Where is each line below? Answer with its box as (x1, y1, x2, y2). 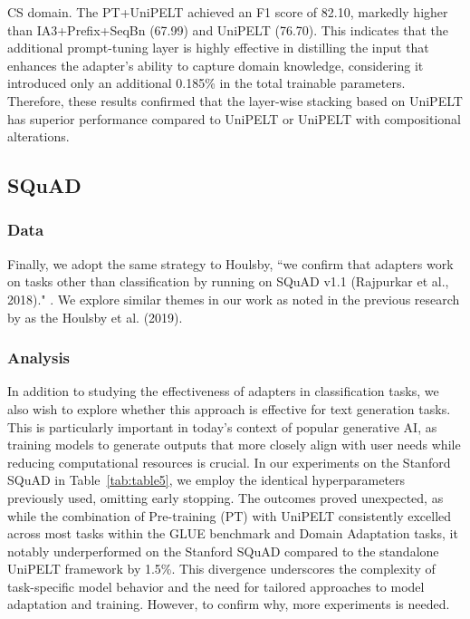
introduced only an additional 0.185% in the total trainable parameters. (7, 73, 406, 92)
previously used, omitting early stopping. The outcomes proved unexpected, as (7, 488, 444, 507)
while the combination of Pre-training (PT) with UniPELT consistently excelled (7, 506, 452, 525)
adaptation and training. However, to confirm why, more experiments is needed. (7, 595, 450, 614)
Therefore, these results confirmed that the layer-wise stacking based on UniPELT (7, 91, 463, 110)
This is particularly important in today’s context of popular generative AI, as (7, 417, 437, 436)
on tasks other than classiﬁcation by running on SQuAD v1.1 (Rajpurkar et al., (7, 272, 449, 291)
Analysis (7, 346, 71, 369)
